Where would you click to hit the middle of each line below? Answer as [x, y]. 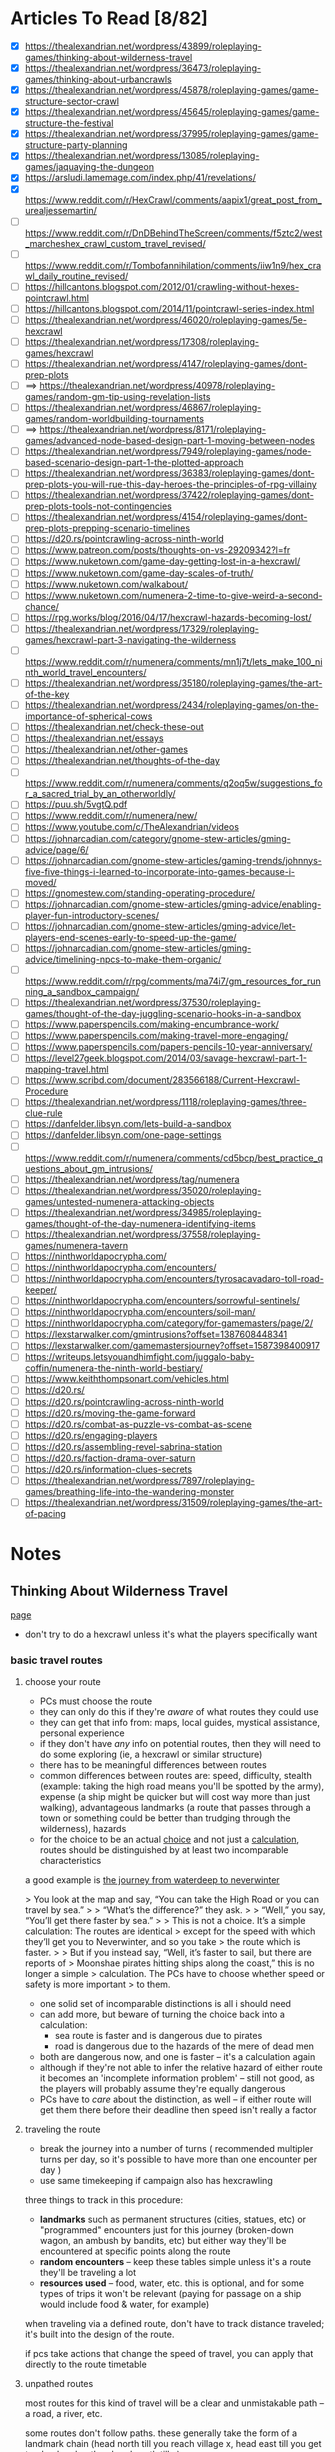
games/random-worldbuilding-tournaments [114, 418]
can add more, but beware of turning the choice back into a [162, 2014]
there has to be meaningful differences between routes [153, 1765]
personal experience [82, 1733]
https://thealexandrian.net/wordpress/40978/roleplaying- [157, 385]
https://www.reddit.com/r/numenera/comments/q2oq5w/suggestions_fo [173, 783]
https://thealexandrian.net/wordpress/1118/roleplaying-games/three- [165, 1102]
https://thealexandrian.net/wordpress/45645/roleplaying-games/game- [172, 112]
